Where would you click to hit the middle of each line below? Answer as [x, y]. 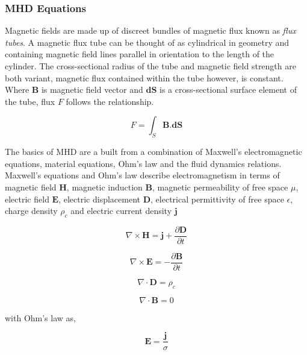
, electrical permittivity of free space [217, 199]
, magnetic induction [104, 187]
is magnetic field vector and [92, 90]
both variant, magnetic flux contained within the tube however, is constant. [144, 77]
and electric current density [121, 211]
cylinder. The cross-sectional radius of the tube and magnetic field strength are [150, 66]
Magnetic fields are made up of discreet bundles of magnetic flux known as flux [150, 30]
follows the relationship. [110, 101]
